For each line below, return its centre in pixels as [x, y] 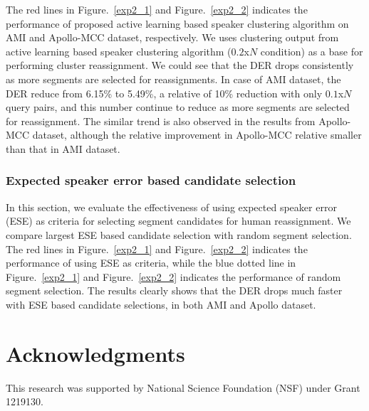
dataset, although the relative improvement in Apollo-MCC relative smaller [197, 135]
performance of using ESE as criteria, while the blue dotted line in [151, 263]
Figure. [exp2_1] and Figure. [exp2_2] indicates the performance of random [173, 276]
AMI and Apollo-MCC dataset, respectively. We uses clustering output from [172, 37]
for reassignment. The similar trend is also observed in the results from [161, 121]
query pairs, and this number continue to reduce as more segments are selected [178, 107]
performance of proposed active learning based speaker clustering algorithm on [177, 23]
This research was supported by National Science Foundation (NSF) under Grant [183, 387]
